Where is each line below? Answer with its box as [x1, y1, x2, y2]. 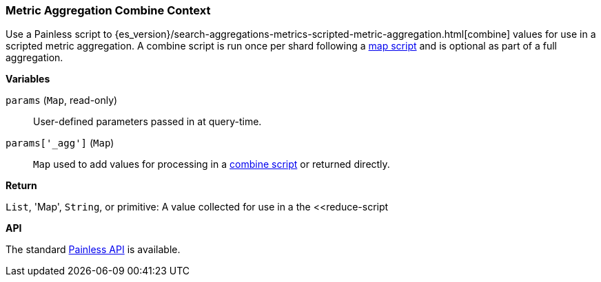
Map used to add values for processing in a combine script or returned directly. [33, 158, 390, 171]
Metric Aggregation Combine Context [6, 3, 211, 17]
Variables [6, 73, 50, 85]
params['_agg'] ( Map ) [6, 137, 114, 149]
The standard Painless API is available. [6, 243, 181, 256]
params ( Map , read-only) [6, 94, 118, 107]
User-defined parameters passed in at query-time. [33, 116, 262, 128]
